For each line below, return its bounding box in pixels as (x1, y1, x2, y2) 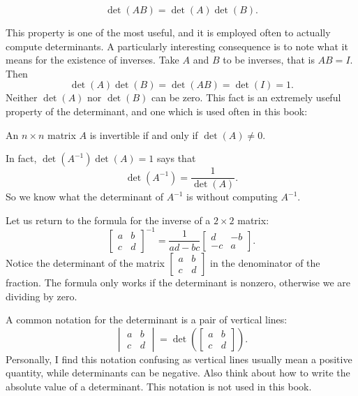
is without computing (186, 189, 278, 204)
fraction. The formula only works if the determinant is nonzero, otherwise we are (6, 274, 350, 289)
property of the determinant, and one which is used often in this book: (6, 103, 308, 118)
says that (156, 151, 196, 166)
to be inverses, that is (223, 52, 315, 67)
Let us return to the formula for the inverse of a (6, 212, 211, 227)
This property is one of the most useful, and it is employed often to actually (6, 25, 331, 39)
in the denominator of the (210, 255, 320, 270)
